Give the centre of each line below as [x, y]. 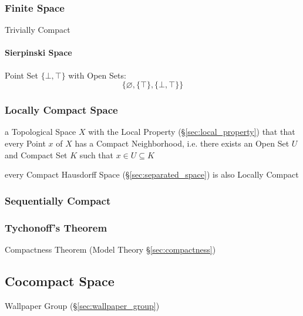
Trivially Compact [38, 30]
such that [97, 154]
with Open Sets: [97, 75]
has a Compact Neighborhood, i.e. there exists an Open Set [182, 143]
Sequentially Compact [58, 200]
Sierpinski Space [38, 52]
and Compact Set [36, 154]
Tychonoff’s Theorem [56, 227]
